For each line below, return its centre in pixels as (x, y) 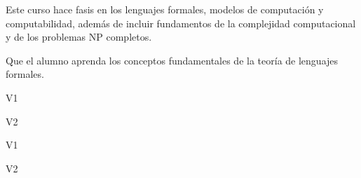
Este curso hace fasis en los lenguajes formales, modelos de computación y (165, 9)
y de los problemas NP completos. (79, 37)
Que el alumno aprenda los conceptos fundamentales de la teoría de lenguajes (172, 60)
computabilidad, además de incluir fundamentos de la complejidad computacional (181, 23)
